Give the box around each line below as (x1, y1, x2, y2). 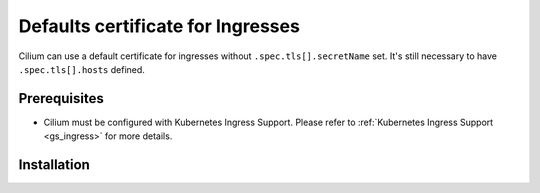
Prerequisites (18, 90, 104, 107)
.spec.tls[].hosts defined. (18, 63, 145, 75)
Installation (18, 156, 90, 174)
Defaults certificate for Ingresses (18, 15, 300, 37)
